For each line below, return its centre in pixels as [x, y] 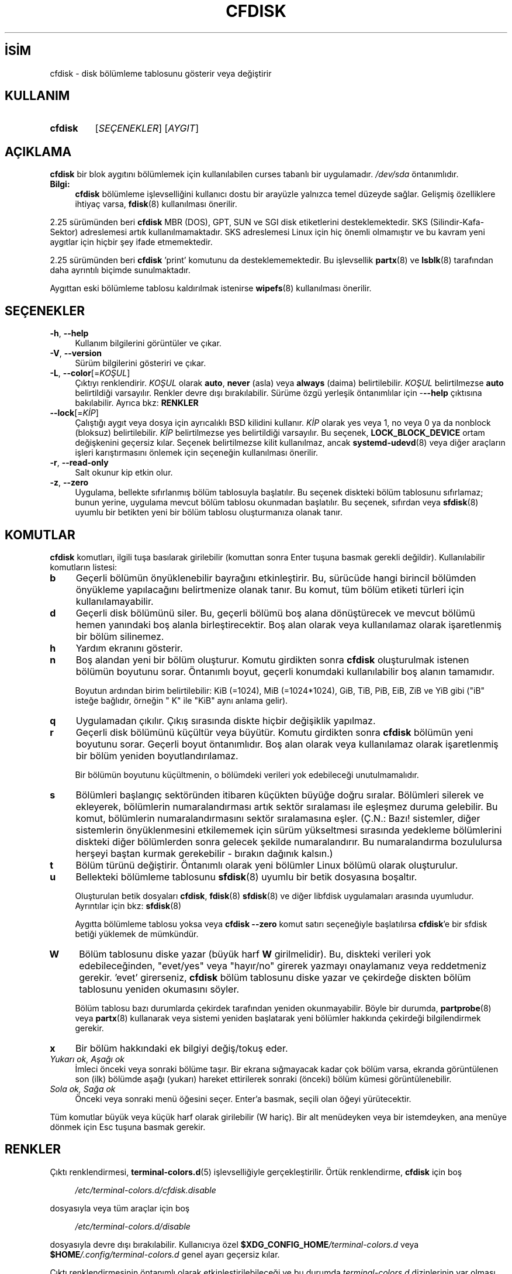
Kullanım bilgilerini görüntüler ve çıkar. [148, 343]
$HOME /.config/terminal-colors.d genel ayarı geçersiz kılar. [165, 1254]
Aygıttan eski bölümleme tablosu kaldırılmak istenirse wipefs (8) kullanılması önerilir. [211, 288]
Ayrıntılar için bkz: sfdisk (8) [128, 905]
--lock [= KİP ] [74, 413]
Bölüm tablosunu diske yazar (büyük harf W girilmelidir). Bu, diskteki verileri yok [255, 954]
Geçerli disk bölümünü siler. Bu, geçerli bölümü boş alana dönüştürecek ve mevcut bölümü [275, 613]
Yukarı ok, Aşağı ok [87, 1059]
